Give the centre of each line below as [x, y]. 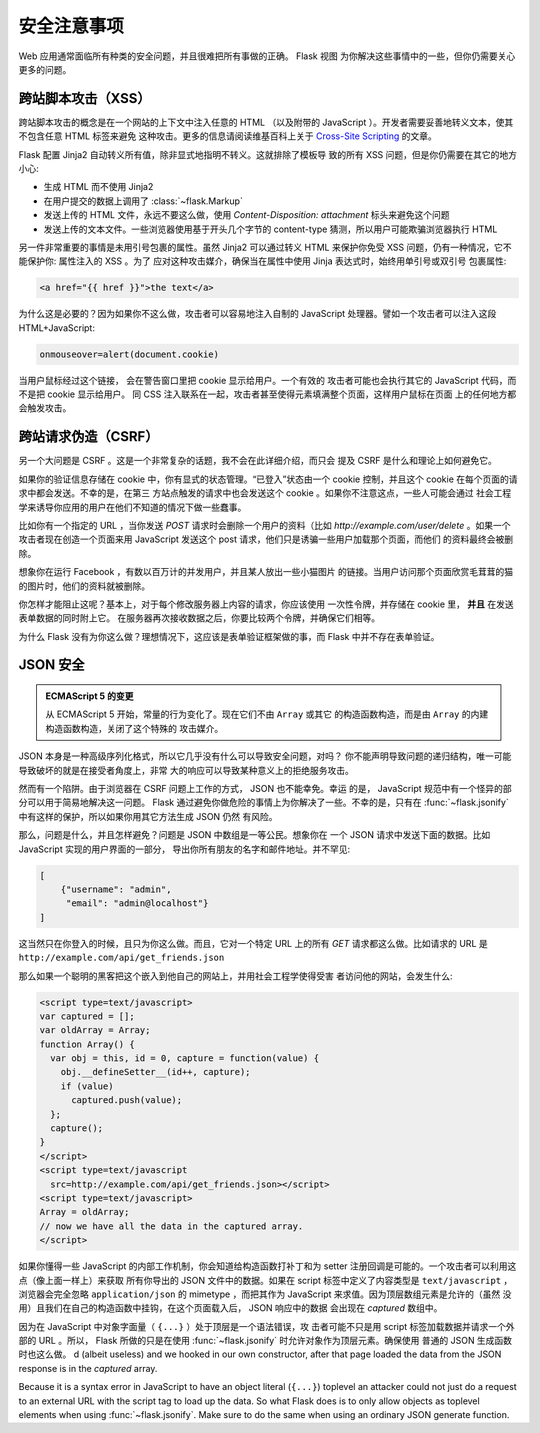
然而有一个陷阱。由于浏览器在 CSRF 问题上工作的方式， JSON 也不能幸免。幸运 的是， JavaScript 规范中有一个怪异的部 [265, 789]
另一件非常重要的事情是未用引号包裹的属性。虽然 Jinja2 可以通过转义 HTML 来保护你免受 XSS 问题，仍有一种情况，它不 [265, 247]
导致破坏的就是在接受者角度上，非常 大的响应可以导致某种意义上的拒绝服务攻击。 [186, 770]
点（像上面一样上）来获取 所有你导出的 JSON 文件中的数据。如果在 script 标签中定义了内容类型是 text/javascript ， [265, 1280]
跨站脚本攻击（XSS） [84, 98]
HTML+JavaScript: [56, 327]
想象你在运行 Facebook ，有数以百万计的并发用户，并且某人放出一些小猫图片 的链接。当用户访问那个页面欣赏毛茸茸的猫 [266, 572]
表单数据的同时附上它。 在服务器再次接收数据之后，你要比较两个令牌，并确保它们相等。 [199, 618]
